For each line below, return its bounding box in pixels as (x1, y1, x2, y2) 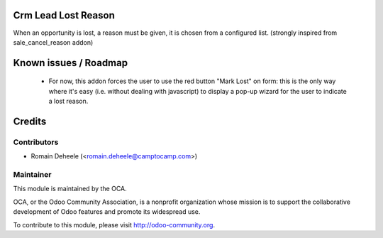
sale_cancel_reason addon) (13, 38, 94, 46)
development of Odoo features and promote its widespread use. (13, 207, 201, 216)
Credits (13, 115, 47, 127)
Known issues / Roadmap (13, 57, 128, 69)
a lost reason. (48, 97, 89, 106)
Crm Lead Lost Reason (13, 9, 115, 21)
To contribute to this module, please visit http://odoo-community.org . (13, 220, 216, 229)
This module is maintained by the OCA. (13, 185, 127, 193)
